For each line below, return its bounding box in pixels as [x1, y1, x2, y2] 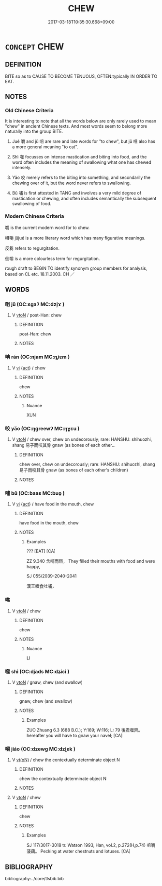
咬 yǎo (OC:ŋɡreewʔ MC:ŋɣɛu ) [5, 425, 80, 432]
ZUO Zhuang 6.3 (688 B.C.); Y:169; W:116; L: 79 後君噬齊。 [26, 727, 143, 733]
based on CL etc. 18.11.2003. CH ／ [5, 271, 75, 277]
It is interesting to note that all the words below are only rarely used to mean [5, 118, 157, 124]
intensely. [12, 165, 31, 171]
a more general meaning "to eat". [12, 144, 78, 150]
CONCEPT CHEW [5, 41, 64, 52]
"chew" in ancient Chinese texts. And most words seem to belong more [5, 123, 147, 129]
